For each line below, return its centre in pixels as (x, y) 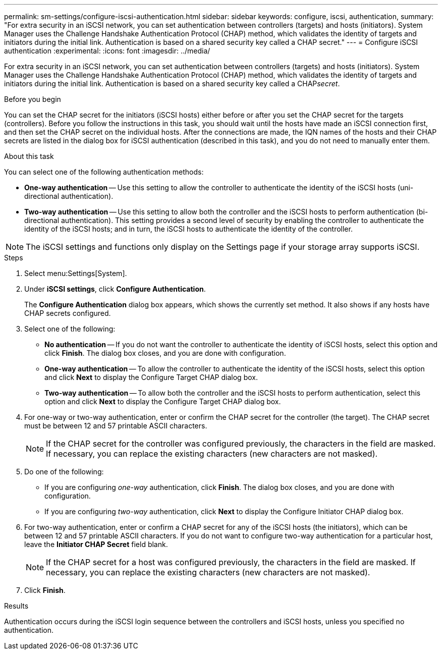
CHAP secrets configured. (68, 313)
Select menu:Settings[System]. (76, 273)
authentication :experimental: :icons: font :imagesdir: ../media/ (107, 51)
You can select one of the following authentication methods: (104, 172)
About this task (29, 156)
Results (16, 606)
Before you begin (33, 99)
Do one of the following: (64, 472)
